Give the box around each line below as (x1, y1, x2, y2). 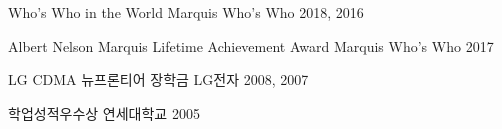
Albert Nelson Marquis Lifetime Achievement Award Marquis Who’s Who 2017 (8, 35, 494, 56)
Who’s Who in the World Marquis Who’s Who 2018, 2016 (8, 2, 364, 22)
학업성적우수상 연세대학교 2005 (8, 102, 200, 123)
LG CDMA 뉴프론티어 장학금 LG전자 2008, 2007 (8, 69, 309, 90)
